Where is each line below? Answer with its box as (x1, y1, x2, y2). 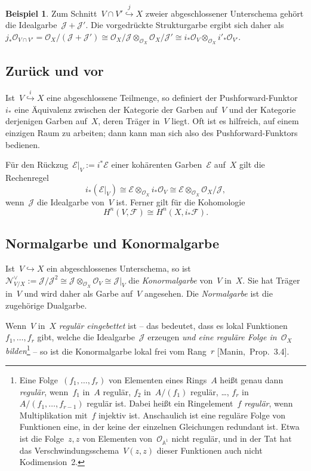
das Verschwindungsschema (19, 444, 119, 456)
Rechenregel (5, 171, 49, 183)
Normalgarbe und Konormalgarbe (5, 234, 220, 253)
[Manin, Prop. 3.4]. (217, 344, 290, 357)
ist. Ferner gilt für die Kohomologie (116, 195, 245, 208)
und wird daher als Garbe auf (24, 287, 133, 300)
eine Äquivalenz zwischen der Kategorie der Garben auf (14, 103, 218, 115)
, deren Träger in (98, 115, 160, 127)
